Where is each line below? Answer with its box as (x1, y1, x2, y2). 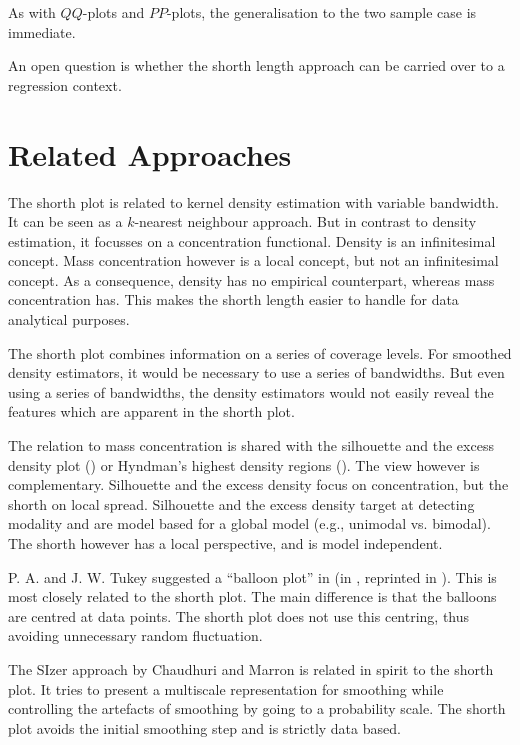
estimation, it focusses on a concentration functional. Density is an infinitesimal (8, 230, 496, 251)
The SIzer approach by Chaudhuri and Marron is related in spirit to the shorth (8, 658, 494, 679)
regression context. (8, 74, 122, 95)
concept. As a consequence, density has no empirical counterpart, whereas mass (8, 269, 495, 290)
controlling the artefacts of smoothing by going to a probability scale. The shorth (8, 698, 506, 719)
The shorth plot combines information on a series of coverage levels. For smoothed (8, 342, 512, 363)
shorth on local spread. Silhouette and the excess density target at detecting (8, 493, 475, 514)
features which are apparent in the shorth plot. (8, 401, 295, 422)
